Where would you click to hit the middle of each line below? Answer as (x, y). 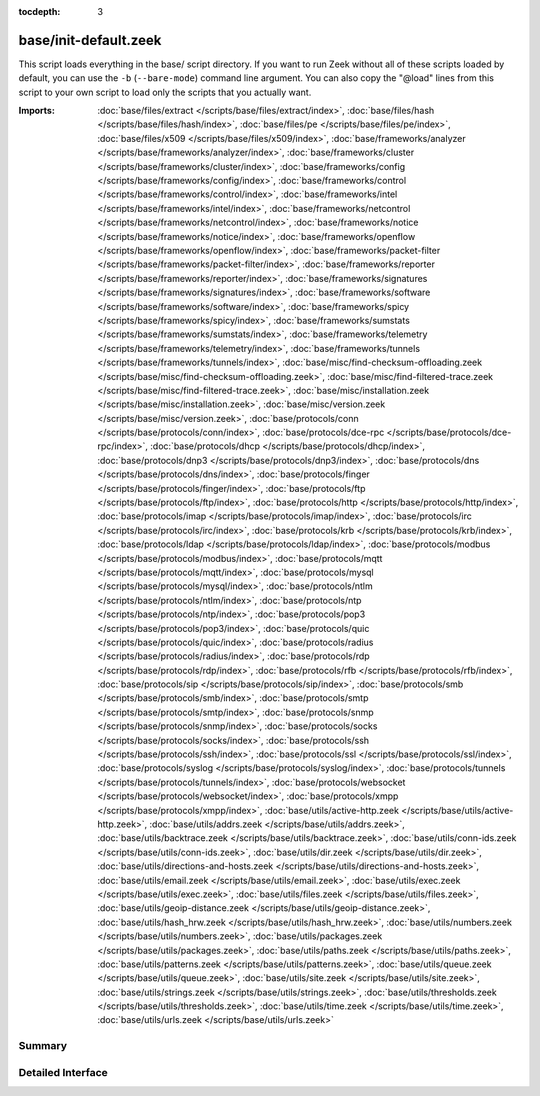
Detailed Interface (63, 1072)
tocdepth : (39, 11)
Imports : (36, 111)
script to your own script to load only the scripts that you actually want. (165, 92)
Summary (43, 1046)
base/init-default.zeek (90, 40)
